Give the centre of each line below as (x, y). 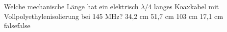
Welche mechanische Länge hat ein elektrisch (71, 6)
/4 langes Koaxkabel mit (182, 6)
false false (17, 25)
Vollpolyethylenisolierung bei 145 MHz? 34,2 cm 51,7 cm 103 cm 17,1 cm (113, 16)
